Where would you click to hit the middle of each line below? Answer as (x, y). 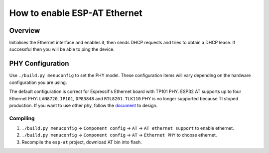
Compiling (22, 118)
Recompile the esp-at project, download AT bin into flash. (82, 142)
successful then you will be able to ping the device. (62, 49)
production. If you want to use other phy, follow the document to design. (83, 105)
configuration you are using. (38, 82)
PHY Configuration (39, 64)
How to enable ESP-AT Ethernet (76, 13)
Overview (25, 31)
